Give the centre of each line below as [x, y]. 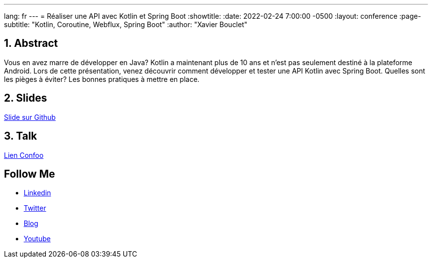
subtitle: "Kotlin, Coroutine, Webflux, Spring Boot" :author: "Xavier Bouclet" [126, 24]
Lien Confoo [24, 155]
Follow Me [30, 174]
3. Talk [20, 136]
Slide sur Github [30, 117]
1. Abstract [31, 43]
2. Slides [26, 98]
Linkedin [37, 193]
